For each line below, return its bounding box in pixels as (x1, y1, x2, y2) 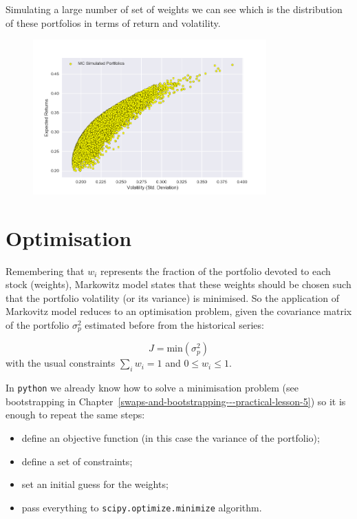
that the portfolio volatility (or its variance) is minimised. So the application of (6, 290, 339, 305)
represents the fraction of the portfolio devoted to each (100, 263, 331, 278)
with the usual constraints (6, 356, 116, 370)
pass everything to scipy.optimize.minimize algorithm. (21, 500, 262, 514)
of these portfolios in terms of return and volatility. (6, 15, 221, 30)
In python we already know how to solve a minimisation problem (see (6, 380, 299, 395)
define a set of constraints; (21, 454, 133, 468)
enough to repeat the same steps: (6, 407, 145, 422)
